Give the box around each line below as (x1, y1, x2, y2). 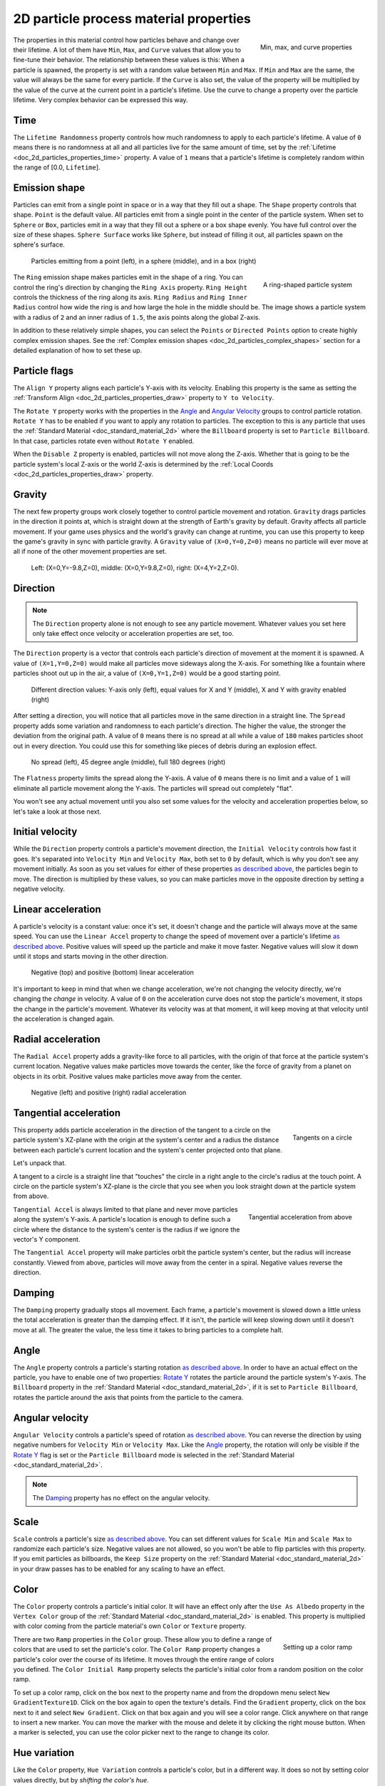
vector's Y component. (13, 1234, 81, 1243)
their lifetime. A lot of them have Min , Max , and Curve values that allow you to (13, 45, 242, 54)
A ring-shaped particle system (262, 281, 352, 289)
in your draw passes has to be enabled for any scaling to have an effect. (13, 1565, 225, 1573)
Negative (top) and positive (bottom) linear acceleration (31, 968, 194, 977)
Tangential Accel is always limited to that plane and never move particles (13, 1204, 238, 1214)
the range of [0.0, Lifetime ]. (13, 163, 101, 171)
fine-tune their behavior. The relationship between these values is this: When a (13, 56, 245, 64)
